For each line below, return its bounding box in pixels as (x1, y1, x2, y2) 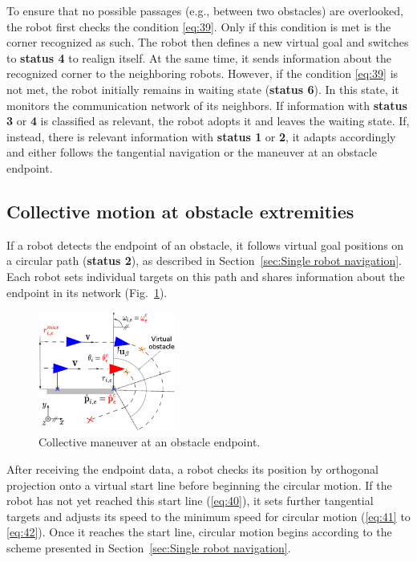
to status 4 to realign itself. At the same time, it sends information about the (6, 49, 392, 66)
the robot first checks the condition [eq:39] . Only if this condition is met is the (6, 18, 391, 35)
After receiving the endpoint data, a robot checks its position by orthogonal (6, 460, 379, 477)
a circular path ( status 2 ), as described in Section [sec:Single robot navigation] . (6, 252, 402, 269)
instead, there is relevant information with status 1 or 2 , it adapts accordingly (6, 128, 396, 145)
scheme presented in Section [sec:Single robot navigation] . (6, 539, 291, 556)
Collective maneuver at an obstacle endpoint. (38, 434, 261, 450)
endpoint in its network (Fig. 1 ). (6, 283, 168, 300)
